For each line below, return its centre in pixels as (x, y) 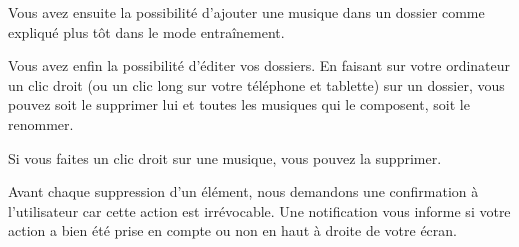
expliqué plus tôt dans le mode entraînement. (146, 31)
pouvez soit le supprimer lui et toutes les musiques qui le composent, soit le (239, 104)
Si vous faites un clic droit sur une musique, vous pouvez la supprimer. (225, 157)
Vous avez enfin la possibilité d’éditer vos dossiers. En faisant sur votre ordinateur (259, 65)
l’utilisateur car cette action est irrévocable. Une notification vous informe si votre (259, 210)
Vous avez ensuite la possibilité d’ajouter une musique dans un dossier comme (246, 12)
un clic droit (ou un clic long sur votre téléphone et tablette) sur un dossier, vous (256, 84)
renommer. (41, 123)
